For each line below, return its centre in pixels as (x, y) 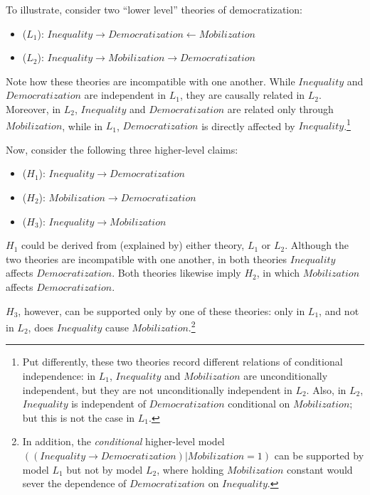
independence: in (59, 376)
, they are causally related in (242, 95)
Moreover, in (33, 108)
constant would (319, 469)
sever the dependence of (74, 483)
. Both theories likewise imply (176, 273)
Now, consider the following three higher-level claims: (122, 149)
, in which (278, 273)
